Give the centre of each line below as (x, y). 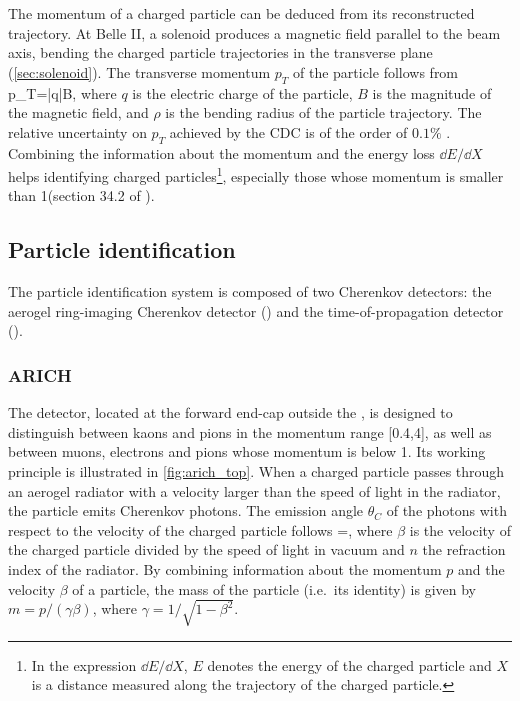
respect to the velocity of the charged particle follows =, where (200, 529)
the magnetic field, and (78, 112)
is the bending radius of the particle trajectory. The (323, 112)
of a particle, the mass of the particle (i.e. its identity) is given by (274, 588)
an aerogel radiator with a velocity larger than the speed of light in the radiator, (254, 490)
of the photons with (446, 510)
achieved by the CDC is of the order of (288, 131)
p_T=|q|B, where (62, 92)
